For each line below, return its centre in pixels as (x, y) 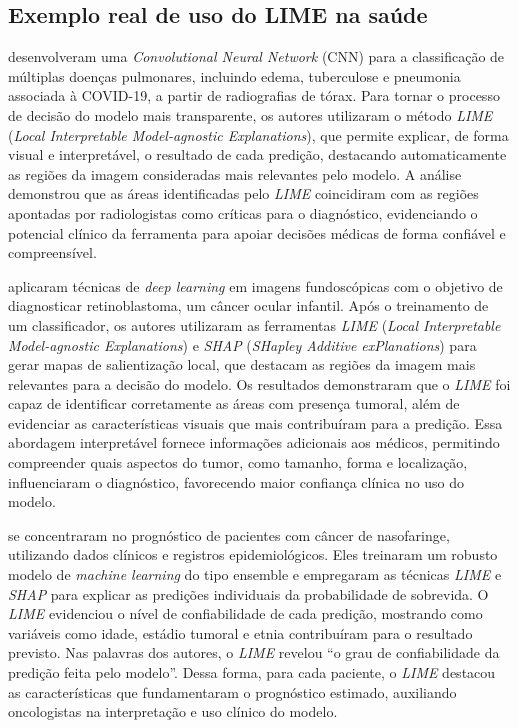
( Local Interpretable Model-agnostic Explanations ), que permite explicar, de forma (258, 134)
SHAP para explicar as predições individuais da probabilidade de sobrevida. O (248, 593)
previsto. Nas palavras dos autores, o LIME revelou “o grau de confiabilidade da (254, 652)
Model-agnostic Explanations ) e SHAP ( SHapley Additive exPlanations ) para (242, 344)
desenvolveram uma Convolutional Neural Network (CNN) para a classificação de (256, 56)
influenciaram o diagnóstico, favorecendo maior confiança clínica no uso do (236, 481)
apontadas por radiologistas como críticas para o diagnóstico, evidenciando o (243, 212)
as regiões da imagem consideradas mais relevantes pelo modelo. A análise (235, 173)
